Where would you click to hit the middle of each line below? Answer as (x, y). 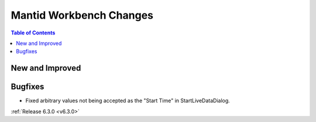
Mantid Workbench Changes (82, 15)
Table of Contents (33, 33)
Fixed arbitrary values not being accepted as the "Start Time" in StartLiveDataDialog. (128, 101)
